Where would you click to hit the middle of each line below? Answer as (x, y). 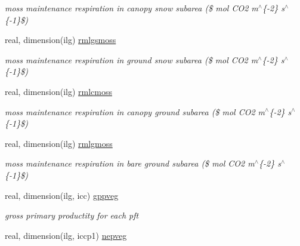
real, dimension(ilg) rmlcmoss (58, 91)
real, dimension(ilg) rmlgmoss (59, 143)
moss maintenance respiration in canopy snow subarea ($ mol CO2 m (132, 8)
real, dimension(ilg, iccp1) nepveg (66, 235)
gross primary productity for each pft (72, 215)
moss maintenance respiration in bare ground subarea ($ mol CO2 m (130, 163)
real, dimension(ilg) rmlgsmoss (61, 40)
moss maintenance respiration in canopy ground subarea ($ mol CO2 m (135, 111)
